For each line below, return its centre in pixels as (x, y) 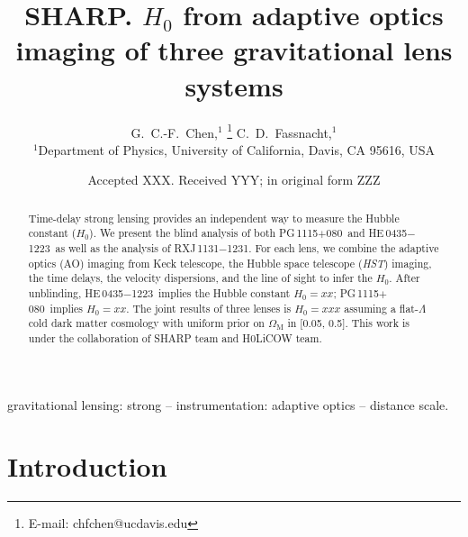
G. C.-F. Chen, (174, 132)
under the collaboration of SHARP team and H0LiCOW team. (175, 337)
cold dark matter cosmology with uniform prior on (146, 323)
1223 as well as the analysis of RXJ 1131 (124, 248)
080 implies (55, 308)
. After (405, 278)
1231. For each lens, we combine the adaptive (333, 248)
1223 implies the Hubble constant (211, 293)
